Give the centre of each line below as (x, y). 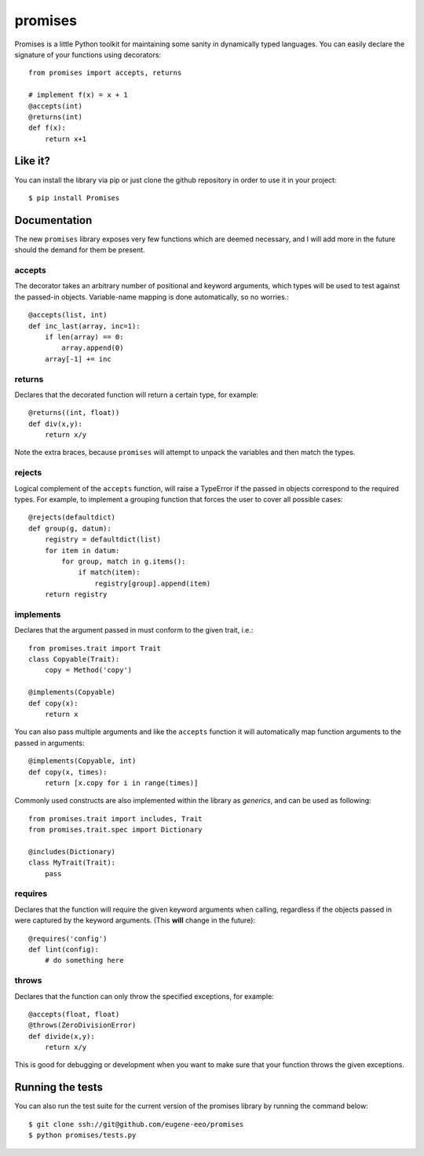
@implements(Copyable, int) (82, 761)
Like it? (32, 161)
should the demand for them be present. (80, 250)
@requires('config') (68, 938)
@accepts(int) (55, 106)
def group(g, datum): (70, 528)
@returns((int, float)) (74, 413)
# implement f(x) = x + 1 (79, 95)
